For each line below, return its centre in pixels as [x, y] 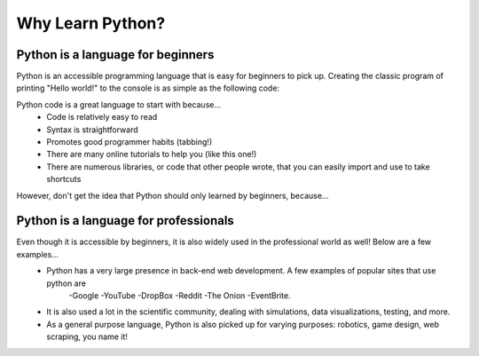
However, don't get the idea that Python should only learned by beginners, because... [173, 195]
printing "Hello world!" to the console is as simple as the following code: [148, 88]
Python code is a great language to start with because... [119, 104]
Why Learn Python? [91, 23]
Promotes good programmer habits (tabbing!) [130, 142]
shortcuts [64, 179]
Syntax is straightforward [93, 130]
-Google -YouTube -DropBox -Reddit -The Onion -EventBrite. [180, 296]
